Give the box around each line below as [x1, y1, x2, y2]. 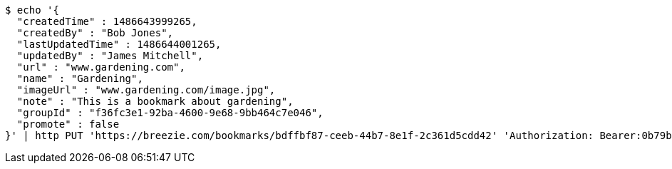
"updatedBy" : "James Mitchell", [16, 50, 204, 61]
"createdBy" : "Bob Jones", [16, 27, 174, 39]
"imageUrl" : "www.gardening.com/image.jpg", [16, 84, 276, 96]
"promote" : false [16, 118, 120, 130]
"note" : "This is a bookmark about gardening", [16, 96, 294, 107]
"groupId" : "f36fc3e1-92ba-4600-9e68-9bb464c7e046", [16, 107, 324, 118]
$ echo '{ [5, 4, 59, 16]
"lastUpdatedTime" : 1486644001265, [16, 39, 222, 50]
